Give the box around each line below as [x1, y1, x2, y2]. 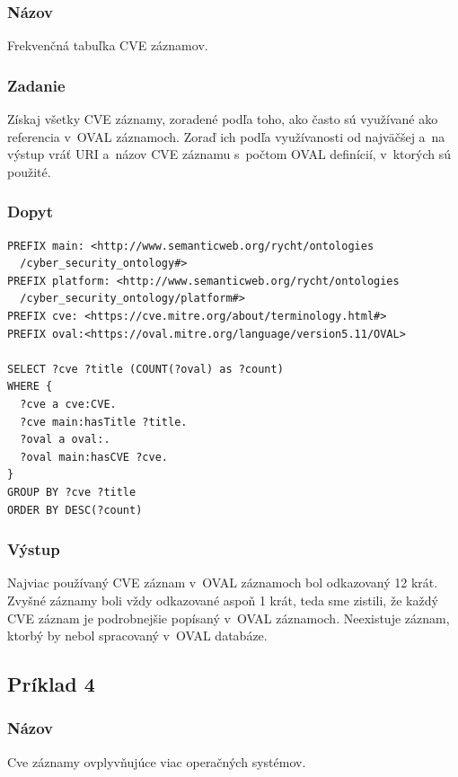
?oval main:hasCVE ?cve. [20, 450, 168, 464]
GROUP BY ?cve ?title [7, 485, 137, 499]
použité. [7, 162, 51, 181]
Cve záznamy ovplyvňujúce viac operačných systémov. [7, 752, 306, 771]
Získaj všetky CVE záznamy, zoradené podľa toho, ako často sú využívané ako [7, 110, 438, 128]
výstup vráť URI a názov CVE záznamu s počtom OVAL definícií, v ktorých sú [7, 145, 452, 163]
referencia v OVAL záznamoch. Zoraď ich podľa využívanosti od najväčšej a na [7, 127, 445, 146]
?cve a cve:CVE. [20, 397, 117, 411]
